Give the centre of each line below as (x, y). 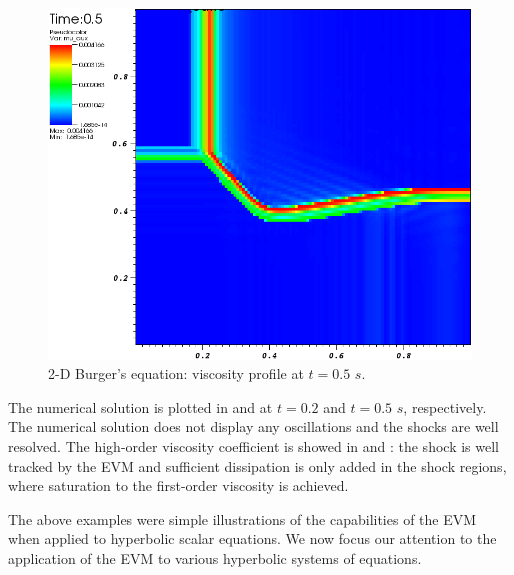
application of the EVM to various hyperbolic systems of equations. (215, 557)
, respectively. (445, 406)
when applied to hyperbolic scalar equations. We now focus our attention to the (252, 538)
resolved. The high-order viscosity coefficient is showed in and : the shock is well (253, 445)
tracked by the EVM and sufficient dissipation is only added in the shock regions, (257, 465)
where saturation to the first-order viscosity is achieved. (178, 485)
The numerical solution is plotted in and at (140, 406)
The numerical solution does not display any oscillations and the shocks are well (253, 426)
